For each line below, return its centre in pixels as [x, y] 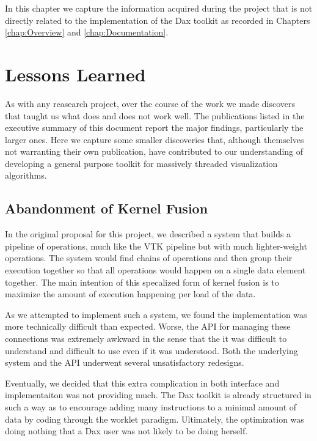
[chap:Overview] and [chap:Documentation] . [87, 32]
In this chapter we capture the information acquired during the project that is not [159, 8]
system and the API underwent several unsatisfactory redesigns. [125, 362]
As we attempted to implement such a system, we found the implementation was [156, 314]
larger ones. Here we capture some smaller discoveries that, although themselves [155, 139]
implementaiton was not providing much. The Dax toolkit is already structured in [158, 395]
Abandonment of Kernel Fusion [107, 208]
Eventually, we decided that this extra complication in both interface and [142, 383]
